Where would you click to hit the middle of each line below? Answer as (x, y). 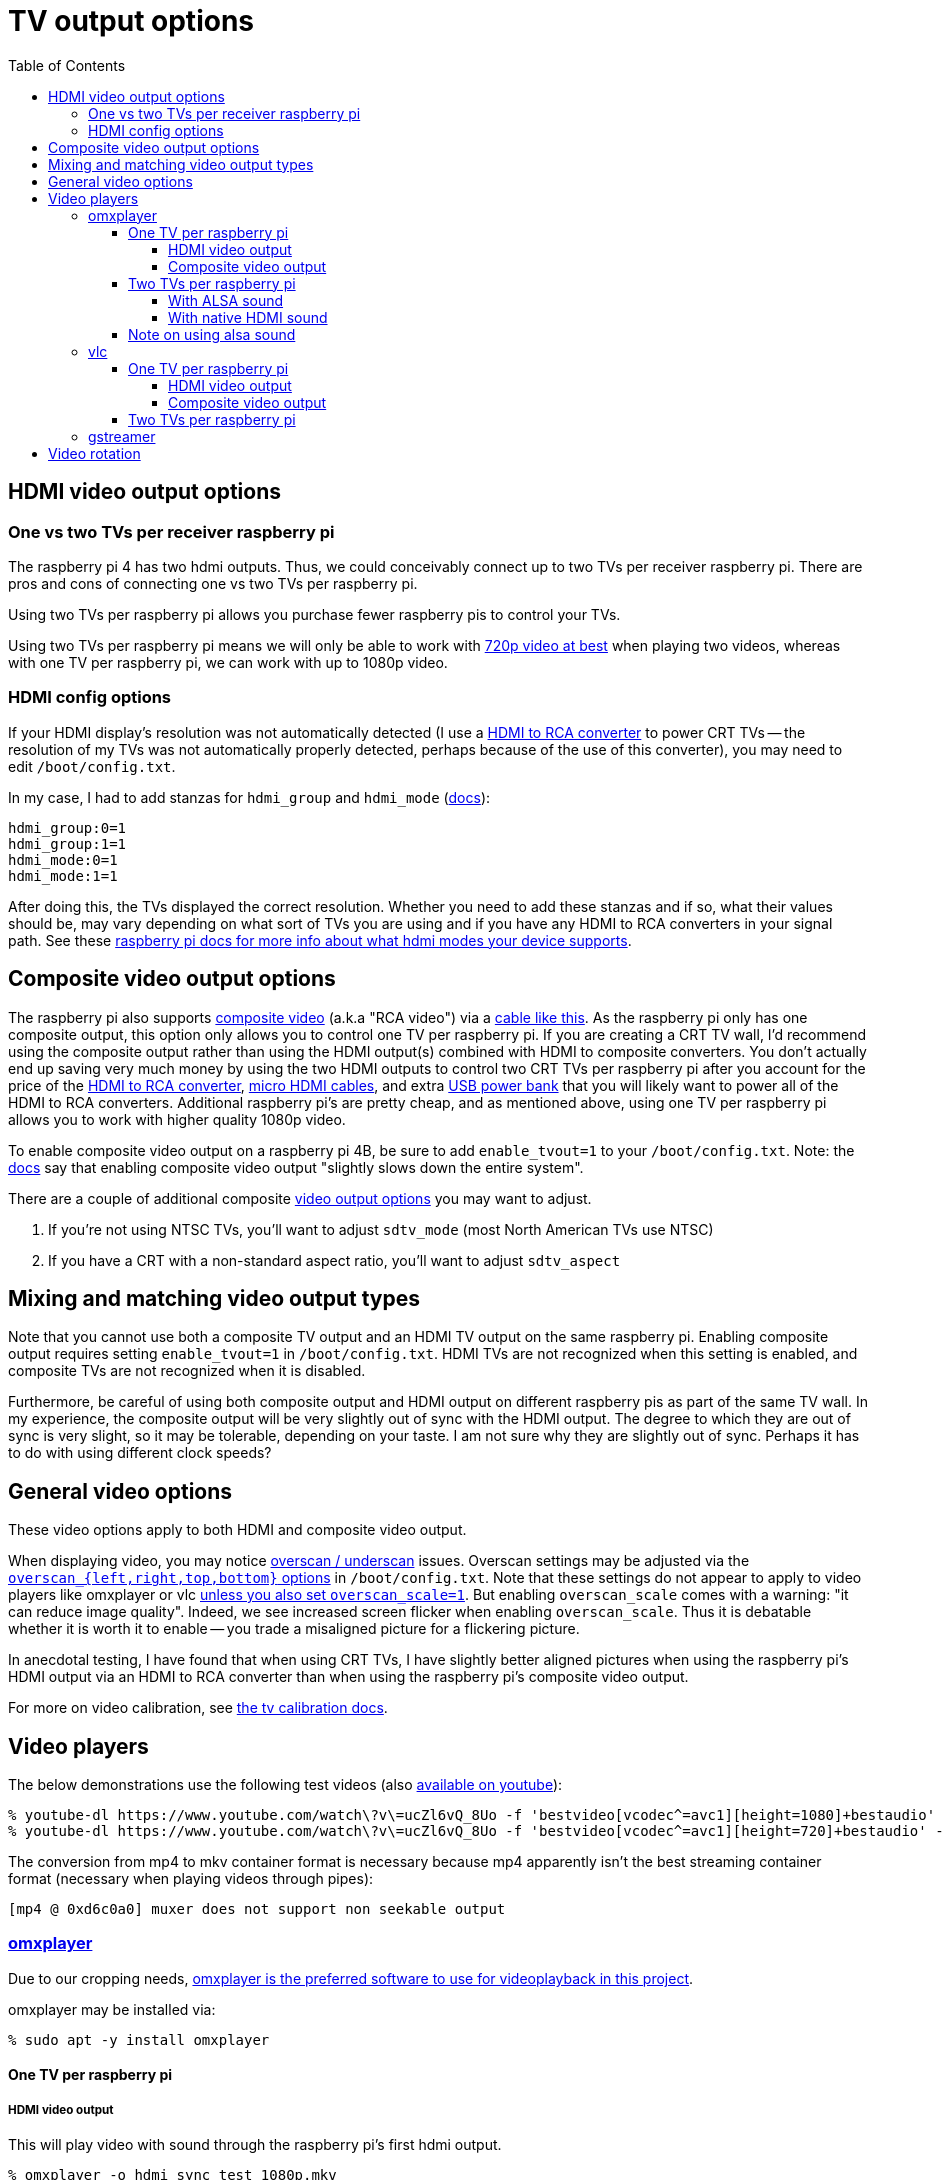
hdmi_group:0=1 (67, 827)
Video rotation (94, 453)
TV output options (131, 21)
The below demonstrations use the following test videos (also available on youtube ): (285, 1785)
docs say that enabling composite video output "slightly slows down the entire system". (296, 1167)
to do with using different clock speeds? (140, 1453)
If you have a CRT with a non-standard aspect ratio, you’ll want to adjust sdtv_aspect (334, 1260)
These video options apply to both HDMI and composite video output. (237, 1530)
